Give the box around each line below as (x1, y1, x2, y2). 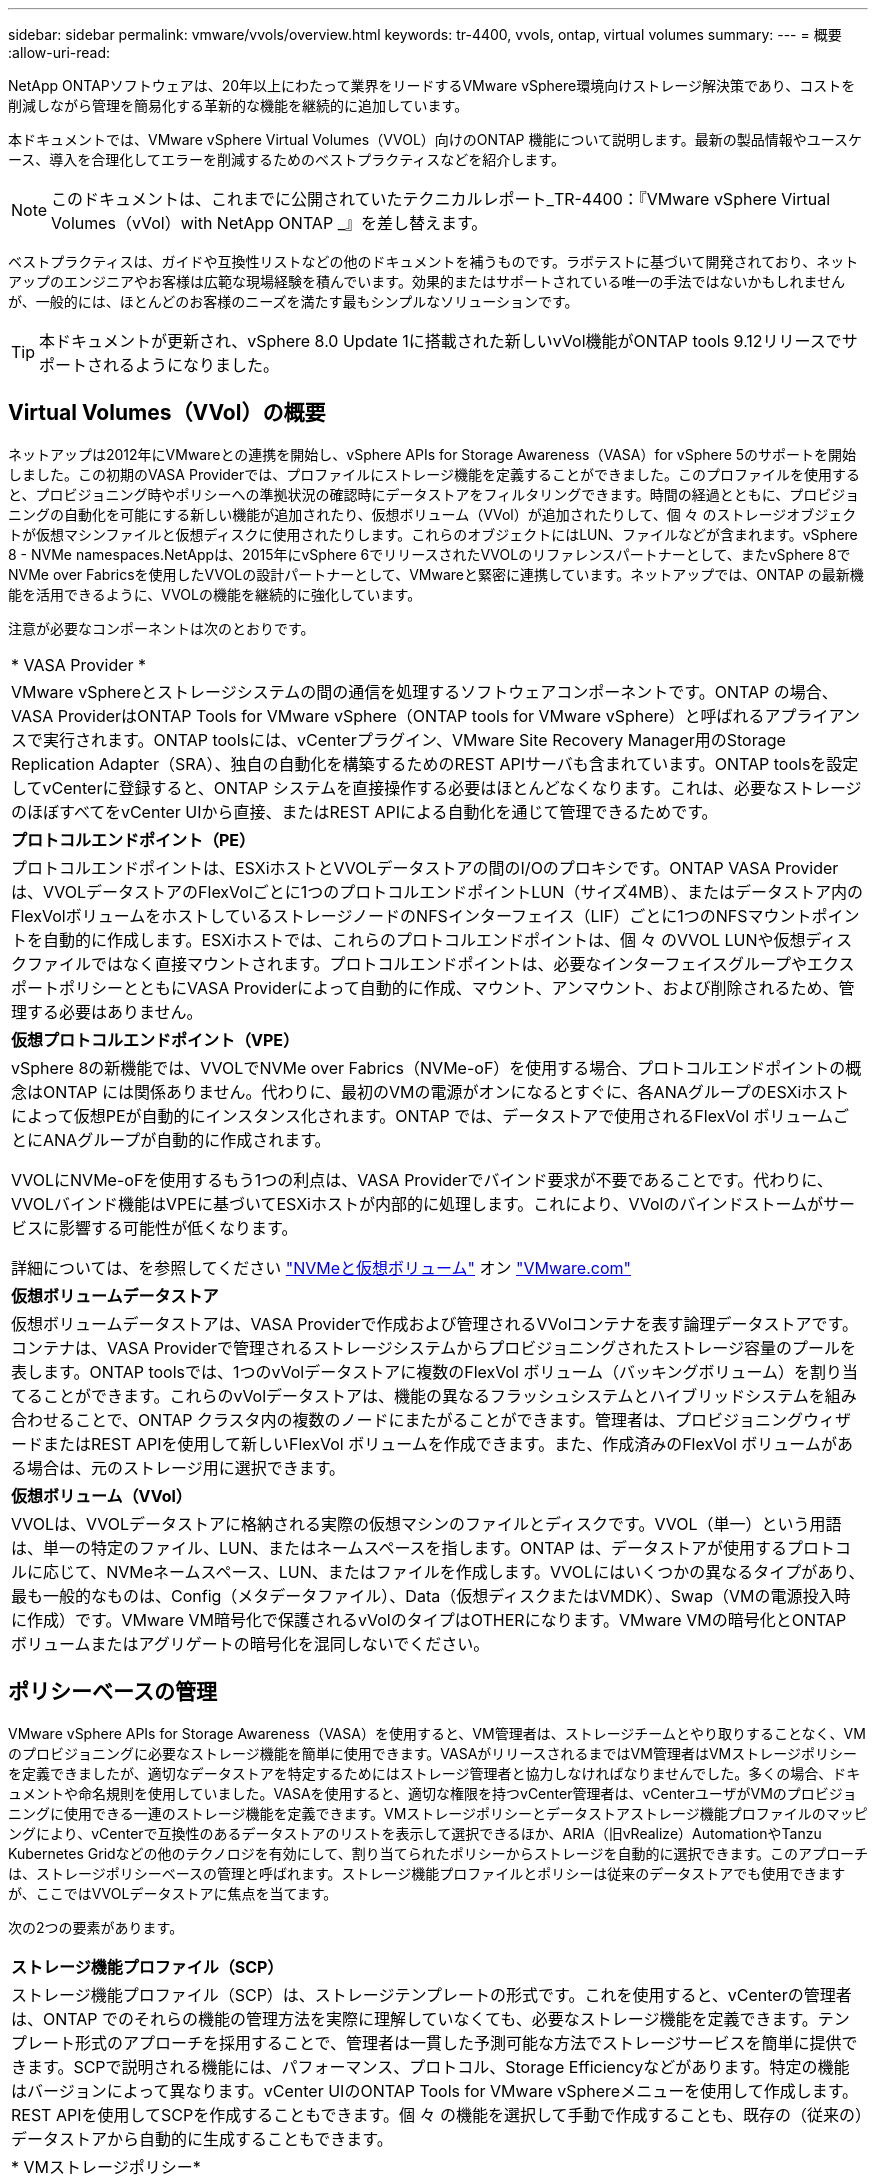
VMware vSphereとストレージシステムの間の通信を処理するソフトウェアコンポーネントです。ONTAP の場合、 (11, 681, 838, 702)
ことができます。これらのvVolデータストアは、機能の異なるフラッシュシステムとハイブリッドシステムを (43, 1385, 825, 1406)
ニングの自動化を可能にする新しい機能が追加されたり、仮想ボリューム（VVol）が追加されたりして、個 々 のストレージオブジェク (8, 505, 857, 523)
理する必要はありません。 (11, 1001, 203, 1022)
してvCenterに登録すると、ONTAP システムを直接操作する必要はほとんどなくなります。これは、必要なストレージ (11, 777, 862, 798)
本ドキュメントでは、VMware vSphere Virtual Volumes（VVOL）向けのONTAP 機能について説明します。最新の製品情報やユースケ (8, 131, 862, 148)
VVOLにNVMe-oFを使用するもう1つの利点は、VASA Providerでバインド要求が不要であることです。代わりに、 (11, 1169, 833, 1190)
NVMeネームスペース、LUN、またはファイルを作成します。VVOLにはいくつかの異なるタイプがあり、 (106, 1561, 865, 1582)
